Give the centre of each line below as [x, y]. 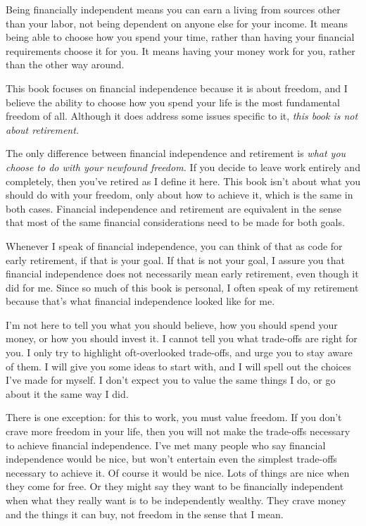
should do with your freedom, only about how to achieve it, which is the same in [179, 195]
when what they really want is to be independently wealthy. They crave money [176, 500]
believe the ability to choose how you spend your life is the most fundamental [173, 102]
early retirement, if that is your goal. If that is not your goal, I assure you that [175, 259]
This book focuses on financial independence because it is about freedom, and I [177, 88]
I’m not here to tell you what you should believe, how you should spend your [172, 324]
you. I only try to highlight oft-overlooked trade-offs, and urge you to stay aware [179, 352]
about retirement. [43, 129]
